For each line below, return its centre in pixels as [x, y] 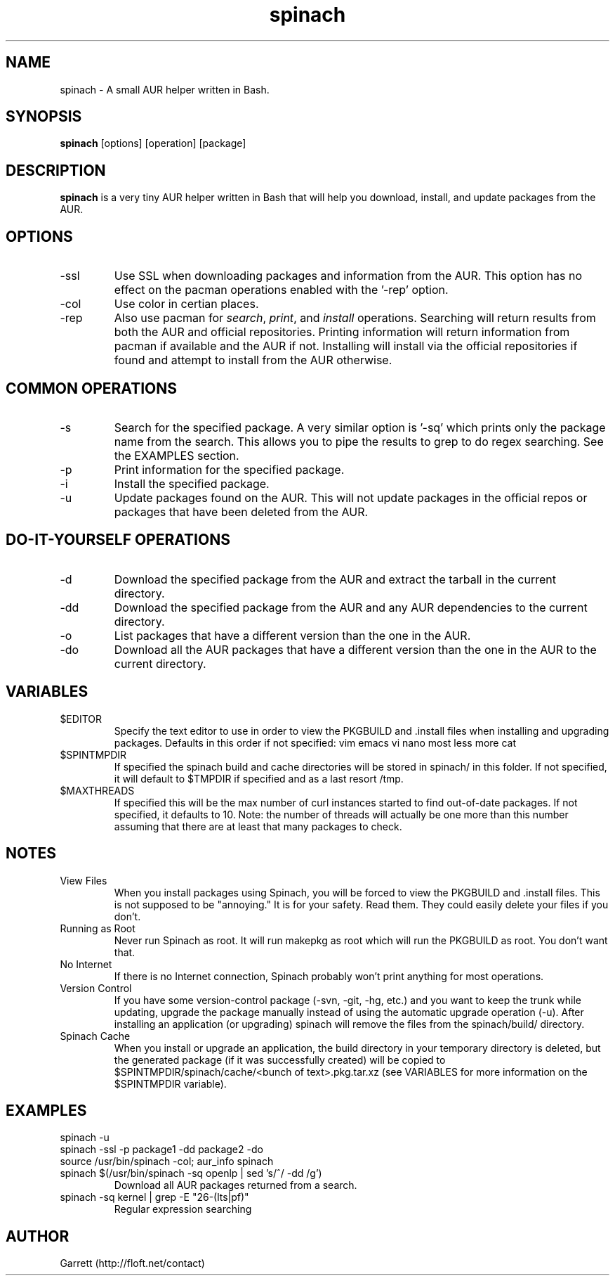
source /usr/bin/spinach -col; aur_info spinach [167, 1161]
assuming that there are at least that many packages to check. [258, 826]
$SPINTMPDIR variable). [170, 1083]
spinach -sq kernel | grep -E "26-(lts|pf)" [154, 1197]
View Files [84, 880]
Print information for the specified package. [229, 469]
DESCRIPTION [56, 170]
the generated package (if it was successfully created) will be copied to [280, 1060]
